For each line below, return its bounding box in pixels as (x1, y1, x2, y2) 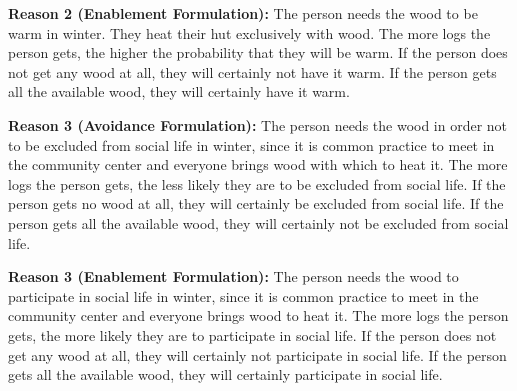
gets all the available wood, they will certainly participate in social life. (8, 364, 443, 385)
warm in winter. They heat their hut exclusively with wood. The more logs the (8, 22, 491, 43)
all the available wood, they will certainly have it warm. (8, 81, 350, 102)
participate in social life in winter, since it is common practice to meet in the (8, 285, 479, 306)
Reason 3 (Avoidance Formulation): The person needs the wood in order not (8, 114, 508, 135)
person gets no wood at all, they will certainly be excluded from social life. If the (8, 193, 504, 214)
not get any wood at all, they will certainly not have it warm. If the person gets (8, 61, 497, 82)
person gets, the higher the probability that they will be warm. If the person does (8, 42, 508, 63)
